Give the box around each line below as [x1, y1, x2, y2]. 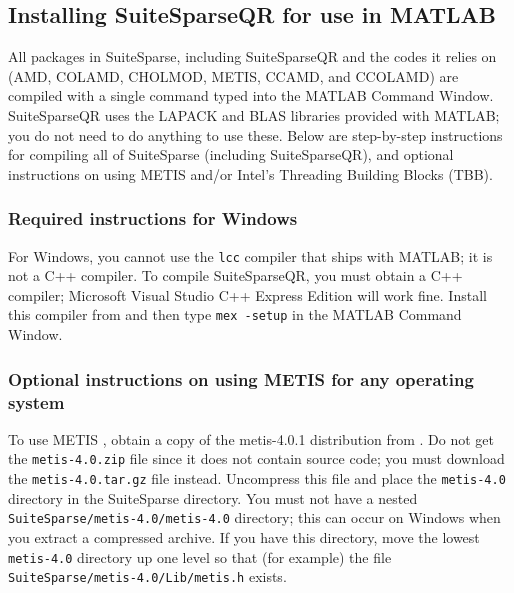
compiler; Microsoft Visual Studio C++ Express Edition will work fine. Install [8, 284, 487, 305]
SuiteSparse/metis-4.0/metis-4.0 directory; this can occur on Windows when [8, 507, 501, 528]
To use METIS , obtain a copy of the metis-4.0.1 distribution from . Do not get [8, 428, 495, 449]
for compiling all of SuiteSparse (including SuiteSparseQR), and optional [8, 144, 454, 165]
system [8, 389, 65, 414]
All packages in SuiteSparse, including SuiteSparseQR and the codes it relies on [8, 46, 497, 67]
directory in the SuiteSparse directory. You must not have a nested [8, 487, 418, 508]
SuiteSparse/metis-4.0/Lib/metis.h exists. [8, 566, 287, 587]
